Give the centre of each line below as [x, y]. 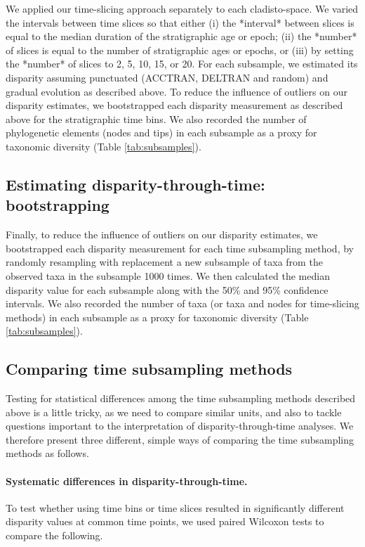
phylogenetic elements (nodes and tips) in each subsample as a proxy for [161, 133]
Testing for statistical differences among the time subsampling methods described [181, 398]
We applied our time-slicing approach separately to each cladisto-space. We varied [182, 8]
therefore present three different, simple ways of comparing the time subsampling [180, 439]
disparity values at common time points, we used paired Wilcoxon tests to [165, 521]
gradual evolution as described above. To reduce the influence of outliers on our [177, 91]
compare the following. [54, 535]
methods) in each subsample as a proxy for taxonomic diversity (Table [157, 317]
